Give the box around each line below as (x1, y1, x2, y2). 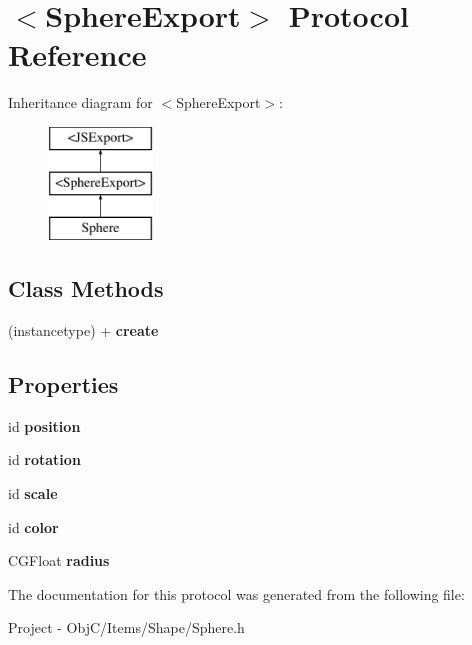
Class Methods (8, 273, 164, 304)
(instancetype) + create (8, 320, 159, 341)
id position (8, 415, 81, 436)
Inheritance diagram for (8, 92, 153, 113)
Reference (8, 34, 147, 75)
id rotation (8, 449, 81, 470)
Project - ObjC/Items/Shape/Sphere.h (8, 617, 245, 638)
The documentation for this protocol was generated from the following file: (8, 583, 465, 604)
